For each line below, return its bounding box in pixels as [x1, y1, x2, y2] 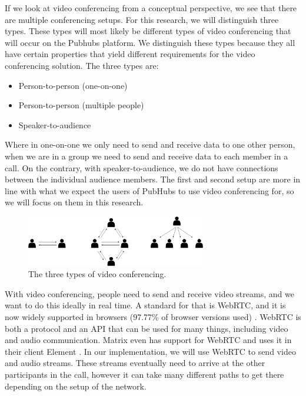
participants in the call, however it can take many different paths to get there [5, 368, 284, 380]
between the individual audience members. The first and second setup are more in [5, 173, 301, 185]
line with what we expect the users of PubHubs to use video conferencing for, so [5, 184, 294, 197]
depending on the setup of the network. [5, 380, 147, 392]
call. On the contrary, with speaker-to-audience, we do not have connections [5, 161, 278, 174]
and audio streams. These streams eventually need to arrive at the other [5, 357, 265, 369]
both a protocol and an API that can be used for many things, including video [5, 322, 288, 334]
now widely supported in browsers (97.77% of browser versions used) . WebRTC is [5, 311, 301, 323]
